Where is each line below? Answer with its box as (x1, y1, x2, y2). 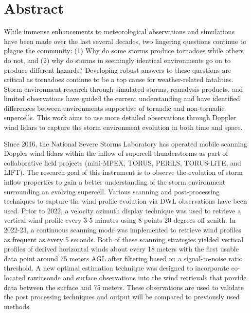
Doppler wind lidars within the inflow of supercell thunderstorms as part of (4, 148, 228, 158)
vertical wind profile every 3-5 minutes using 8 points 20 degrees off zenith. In (4, 215, 236, 225)
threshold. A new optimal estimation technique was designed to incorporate (4, 263, 229, 273)
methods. (4, 301, 31, 311)
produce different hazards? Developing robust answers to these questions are (4, 64, 232, 75)
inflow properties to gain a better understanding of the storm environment (4, 177, 226, 187)
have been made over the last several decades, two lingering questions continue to (4, 36, 247, 46)
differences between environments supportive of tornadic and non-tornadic (4, 103, 225, 113)
